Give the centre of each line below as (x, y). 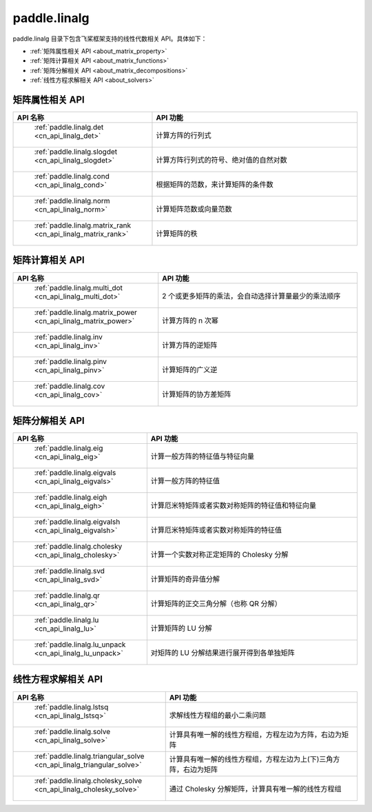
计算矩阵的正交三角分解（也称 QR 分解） (216, 604)
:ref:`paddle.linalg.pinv (70, 361)
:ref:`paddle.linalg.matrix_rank (83, 225)
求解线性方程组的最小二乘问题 (218, 715)
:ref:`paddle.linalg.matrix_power (86, 312)
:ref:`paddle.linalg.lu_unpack (80, 644)
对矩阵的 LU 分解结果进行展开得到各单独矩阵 (223, 653)
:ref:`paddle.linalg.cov (70, 386)
